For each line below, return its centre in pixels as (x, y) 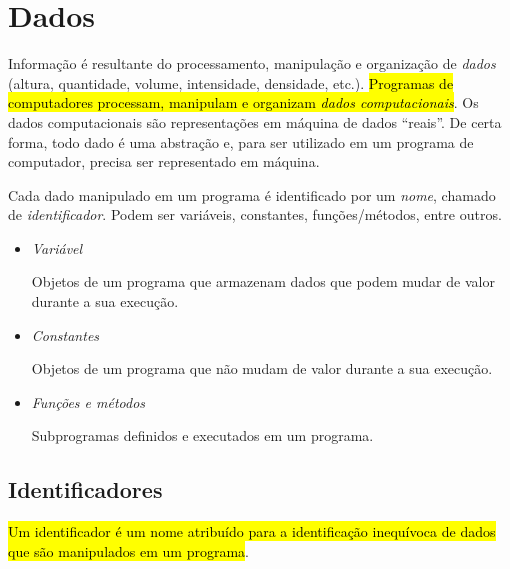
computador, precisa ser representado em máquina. (164, 161)
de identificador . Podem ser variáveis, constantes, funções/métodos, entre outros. (255, 214)
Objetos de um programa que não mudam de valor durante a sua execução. (262, 368)
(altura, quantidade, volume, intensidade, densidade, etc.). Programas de (231, 82)
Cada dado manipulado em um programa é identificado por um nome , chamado (252, 194)
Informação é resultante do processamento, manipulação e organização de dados (252, 63)
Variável (57, 247)
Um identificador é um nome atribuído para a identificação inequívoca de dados (252, 531)
